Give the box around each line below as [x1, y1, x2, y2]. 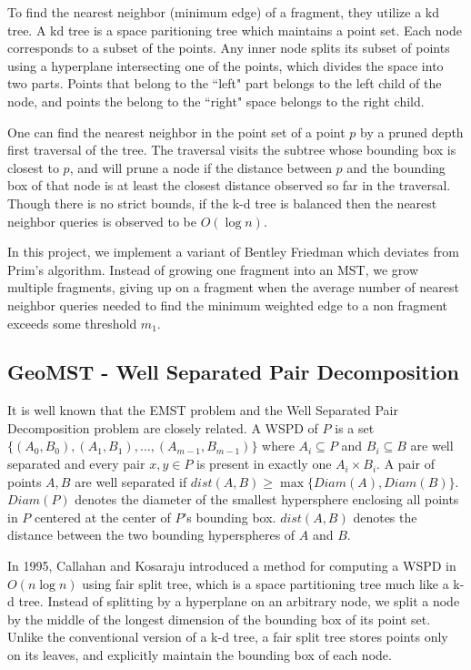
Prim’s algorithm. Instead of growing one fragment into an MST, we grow [7, 259, 419, 279]
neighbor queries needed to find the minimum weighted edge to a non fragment [7, 295, 447, 314]
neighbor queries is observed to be [7, 211, 197, 230]
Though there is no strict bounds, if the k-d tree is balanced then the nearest [7, 193, 437, 212]
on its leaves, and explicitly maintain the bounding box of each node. [7, 645, 392, 665]
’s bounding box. [183, 507, 276, 526]
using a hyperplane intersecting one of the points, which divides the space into [7, 56, 444, 75]
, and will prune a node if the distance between [69, 157, 332, 177]
